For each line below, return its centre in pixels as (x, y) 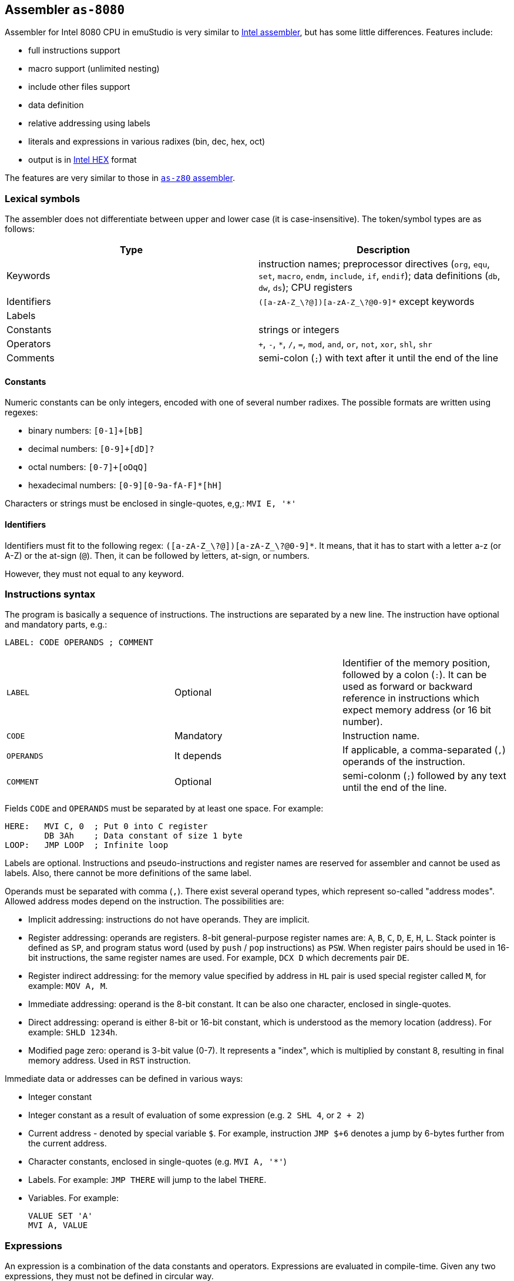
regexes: (21, 413)
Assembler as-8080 (65, 10)
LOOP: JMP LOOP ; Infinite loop (87, 845)
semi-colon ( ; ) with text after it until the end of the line (379, 358)
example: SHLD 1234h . (73, 1032)
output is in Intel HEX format (83, 160)
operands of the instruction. (404, 762)
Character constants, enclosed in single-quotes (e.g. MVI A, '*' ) (157, 1162)
